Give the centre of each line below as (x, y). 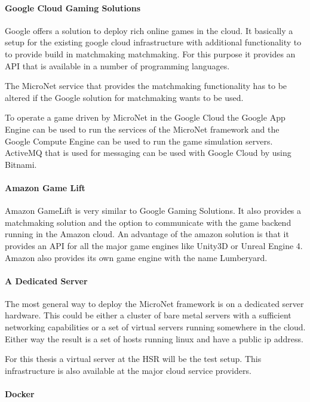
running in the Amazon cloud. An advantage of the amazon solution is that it (147, 234)
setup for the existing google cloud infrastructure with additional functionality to (153, 42)
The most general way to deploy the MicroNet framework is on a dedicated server (154, 303)
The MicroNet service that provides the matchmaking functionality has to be (146, 86)
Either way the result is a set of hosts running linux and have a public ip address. (154, 338)
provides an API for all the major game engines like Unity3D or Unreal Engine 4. (154, 245)
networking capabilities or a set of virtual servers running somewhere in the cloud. (155, 327)
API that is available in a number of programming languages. (117, 65)
